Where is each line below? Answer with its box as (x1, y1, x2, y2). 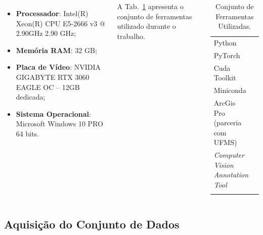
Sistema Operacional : (16, 108, 91, 119)
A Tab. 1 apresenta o (117, 1, 184, 11)
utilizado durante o (117, 21, 176, 31)
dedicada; (16, 91, 46, 102)
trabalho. (117, 30, 145, 41)
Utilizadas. (218, 21, 251, 31)
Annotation (213, 169, 249, 180)
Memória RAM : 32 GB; (16, 44, 97, 55)
